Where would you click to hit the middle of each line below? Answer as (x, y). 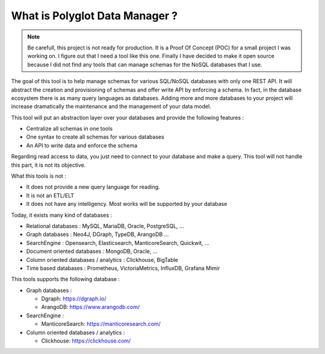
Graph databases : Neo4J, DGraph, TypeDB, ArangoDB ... (97, 234)
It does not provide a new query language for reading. (93, 187)
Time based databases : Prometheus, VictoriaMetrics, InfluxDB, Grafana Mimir (123, 268)
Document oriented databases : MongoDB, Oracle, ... (92, 251)
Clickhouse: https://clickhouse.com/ (86, 341)
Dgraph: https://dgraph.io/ (74, 299)
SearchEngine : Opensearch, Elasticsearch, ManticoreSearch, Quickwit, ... (118, 243)
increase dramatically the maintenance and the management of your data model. (111, 107)
